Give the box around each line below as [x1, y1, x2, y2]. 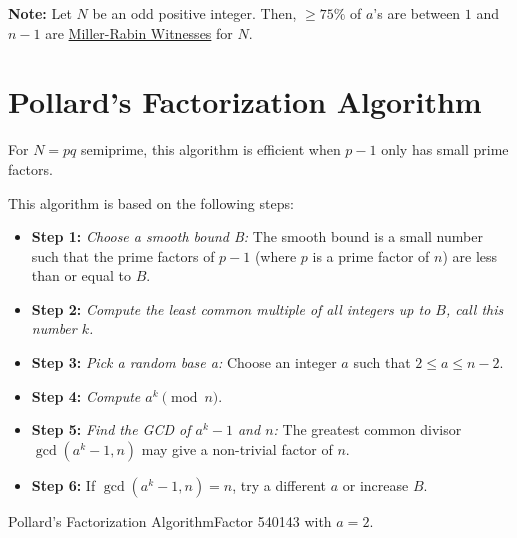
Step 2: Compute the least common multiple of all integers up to [31, 298, 431, 319]
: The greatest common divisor [273, 419, 462, 440]
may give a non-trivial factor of [141, 438, 333, 459]
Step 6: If [31, 474, 96, 495]
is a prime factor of [312, 245, 430, 266]
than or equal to [31, 265, 132, 286]
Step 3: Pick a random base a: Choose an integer [31, 352, 337, 373]
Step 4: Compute [31, 385, 141, 406]
